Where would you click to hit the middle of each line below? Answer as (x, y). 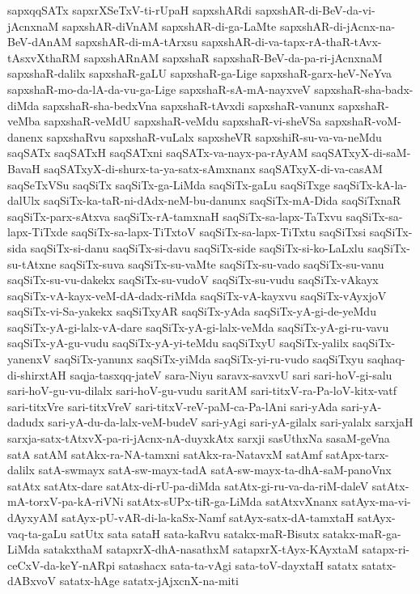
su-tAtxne (32, 263)
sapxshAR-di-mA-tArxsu (137, 42)
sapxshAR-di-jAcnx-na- (337, 25)
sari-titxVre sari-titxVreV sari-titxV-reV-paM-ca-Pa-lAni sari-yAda (173, 406)
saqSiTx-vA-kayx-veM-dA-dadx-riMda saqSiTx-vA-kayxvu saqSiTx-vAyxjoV (197, 295)
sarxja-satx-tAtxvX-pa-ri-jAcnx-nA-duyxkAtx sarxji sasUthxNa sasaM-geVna (199, 438)
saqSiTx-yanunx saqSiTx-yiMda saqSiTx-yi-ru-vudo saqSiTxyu (209, 359)
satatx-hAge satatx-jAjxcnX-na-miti (149, 581)
